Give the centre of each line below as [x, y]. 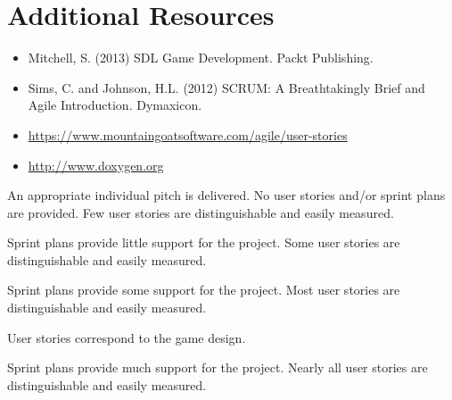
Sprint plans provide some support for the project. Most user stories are [204, 290]
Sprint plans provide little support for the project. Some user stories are [204, 242]
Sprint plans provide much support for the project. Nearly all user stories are [218, 367]
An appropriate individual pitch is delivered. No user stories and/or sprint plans [226, 195]
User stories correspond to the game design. [127, 337]
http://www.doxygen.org [96, 165]
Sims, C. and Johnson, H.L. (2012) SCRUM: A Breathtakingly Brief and [226, 87]
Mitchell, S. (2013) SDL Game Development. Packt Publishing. [201, 58]
